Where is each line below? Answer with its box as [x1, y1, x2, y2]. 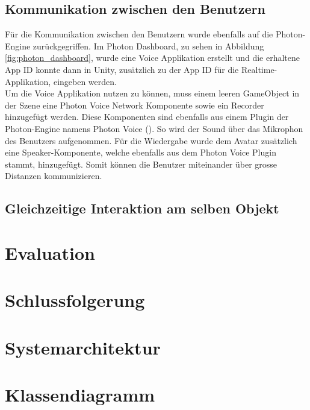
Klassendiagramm [5, 382, 155, 407]
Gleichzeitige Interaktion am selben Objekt [5, 199, 279, 218]
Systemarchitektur [5, 335, 161, 359]
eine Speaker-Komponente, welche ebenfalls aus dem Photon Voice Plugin [5, 146, 276, 159]
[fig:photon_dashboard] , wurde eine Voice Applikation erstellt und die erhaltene [5, 51, 300, 64]
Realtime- [241, 63, 277, 75]
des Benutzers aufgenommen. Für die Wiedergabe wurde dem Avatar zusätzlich [5, 134, 297, 147]
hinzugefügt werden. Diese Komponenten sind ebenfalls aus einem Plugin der [5, 110, 289, 123]
